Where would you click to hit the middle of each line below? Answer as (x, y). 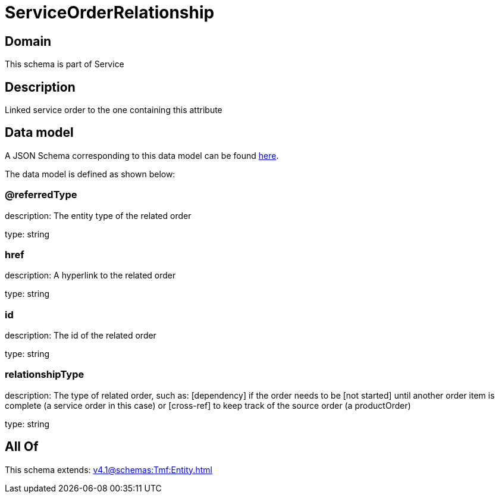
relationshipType (45, 375)
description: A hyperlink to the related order (90, 275)
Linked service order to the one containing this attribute (114, 110)
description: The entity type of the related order (98, 215)
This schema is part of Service (65, 64)
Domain (28, 41)
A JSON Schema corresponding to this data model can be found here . (142, 155)
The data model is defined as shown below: (90, 174)
